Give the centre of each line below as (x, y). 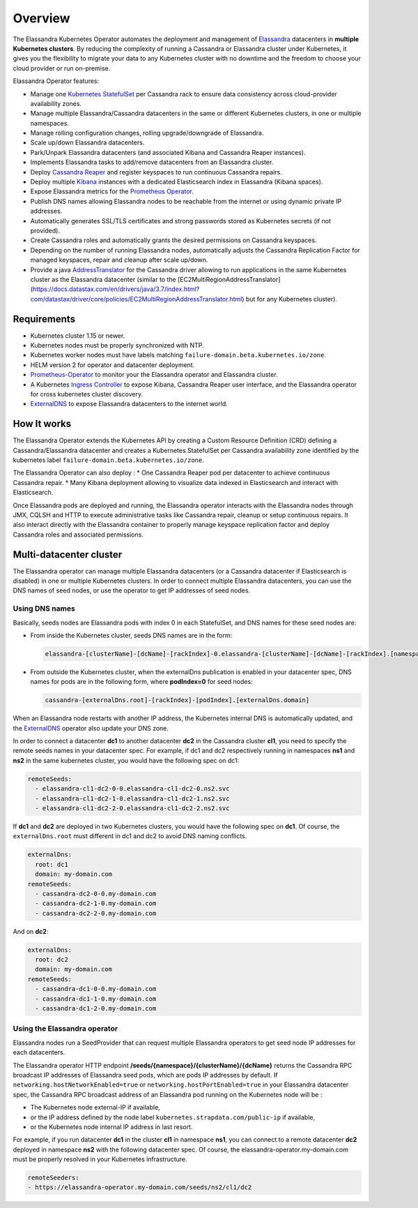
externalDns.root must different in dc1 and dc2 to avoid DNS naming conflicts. (130, 836)
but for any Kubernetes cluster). (292, 299)
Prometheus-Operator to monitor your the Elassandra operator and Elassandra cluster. (154, 375)
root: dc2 (52, 960)
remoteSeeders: (53, 1178)
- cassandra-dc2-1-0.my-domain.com (96, 903)
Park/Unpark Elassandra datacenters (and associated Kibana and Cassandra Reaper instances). (168, 152)
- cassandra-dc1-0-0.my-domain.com (96, 989)
